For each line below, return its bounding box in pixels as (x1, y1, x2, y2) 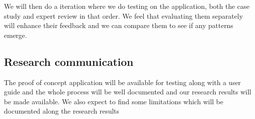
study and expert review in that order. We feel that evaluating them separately (4, 10, 243, 21)
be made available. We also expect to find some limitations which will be (4, 96, 223, 106)
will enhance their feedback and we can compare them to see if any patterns (4, 20, 233, 30)
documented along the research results (4, 106, 120, 116)
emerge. (4, 30, 27, 40)
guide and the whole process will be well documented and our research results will (4, 87, 252, 97)
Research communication (4, 54, 133, 69)
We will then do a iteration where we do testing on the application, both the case (4, 1, 250, 11)
